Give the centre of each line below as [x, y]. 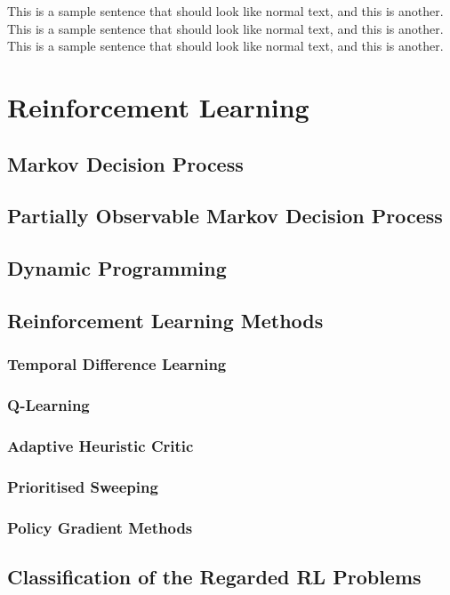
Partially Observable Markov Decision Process [225, 216]
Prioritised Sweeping [83, 486]
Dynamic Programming [117, 268]
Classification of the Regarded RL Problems [214, 576]
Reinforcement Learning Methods [165, 320]
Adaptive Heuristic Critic [100, 445]
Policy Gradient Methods [100, 527]
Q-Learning [48, 405]
